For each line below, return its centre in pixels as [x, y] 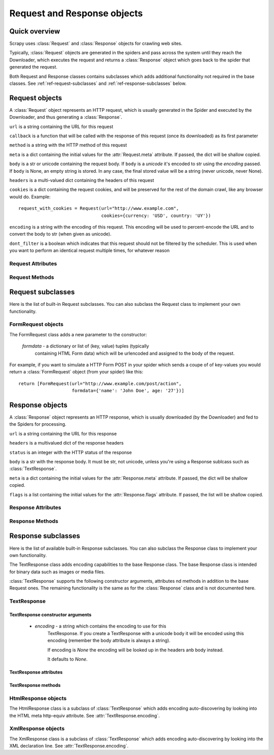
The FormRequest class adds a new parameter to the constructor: [78, 334]
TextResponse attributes [36, 672]
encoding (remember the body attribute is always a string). [109, 641]
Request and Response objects [76, 13]
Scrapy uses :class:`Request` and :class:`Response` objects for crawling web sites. [96, 44]
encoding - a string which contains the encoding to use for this [100, 626]
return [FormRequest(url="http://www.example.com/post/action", [100, 383]
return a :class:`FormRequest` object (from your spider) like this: [76, 372]
